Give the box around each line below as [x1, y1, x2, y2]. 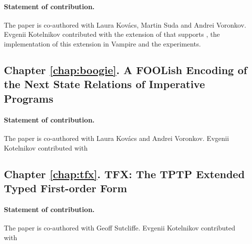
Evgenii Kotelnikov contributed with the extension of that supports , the [4, 29, 220, 39]
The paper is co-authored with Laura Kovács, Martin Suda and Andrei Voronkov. [4, 19, 246, 30]
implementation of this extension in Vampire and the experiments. [4, 38, 201, 48]
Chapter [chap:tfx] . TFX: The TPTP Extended [4, 166, 245, 181]
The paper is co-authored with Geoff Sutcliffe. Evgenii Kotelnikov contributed [4, 223, 236, 233]
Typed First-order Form [4, 180, 127, 195]
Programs [4, 91, 53, 106]
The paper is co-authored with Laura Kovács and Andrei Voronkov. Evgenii [4, 133, 229, 143]
